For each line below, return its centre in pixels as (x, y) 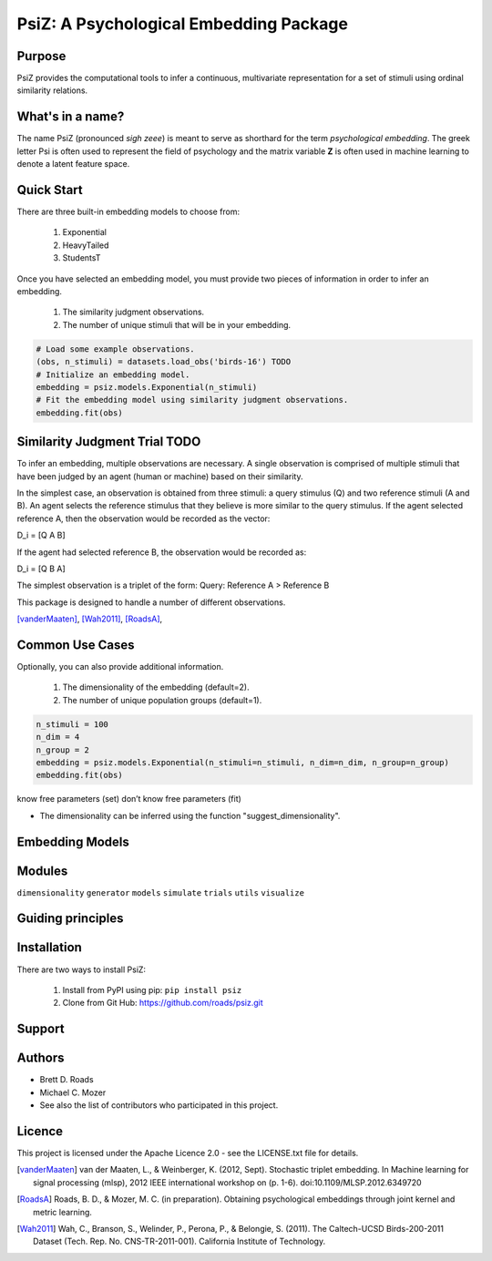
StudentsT (82, 258)
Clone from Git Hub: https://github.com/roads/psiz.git (163, 1003)
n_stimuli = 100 (72, 724)
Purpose (41, 56)
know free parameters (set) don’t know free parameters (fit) (129, 799)
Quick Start (50, 190)
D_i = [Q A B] (41, 535)
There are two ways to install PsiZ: (81, 969)
